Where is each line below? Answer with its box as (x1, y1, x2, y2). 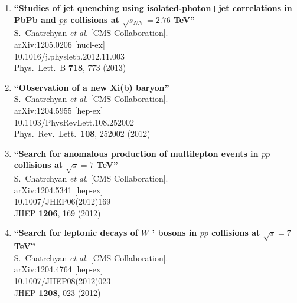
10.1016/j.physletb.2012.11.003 (14, 50, 125, 62)
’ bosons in (152, 226, 197, 239)
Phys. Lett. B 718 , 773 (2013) (14, 61, 126, 74)
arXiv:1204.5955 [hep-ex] (14, 104, 103, 116)
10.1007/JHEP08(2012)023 (14, 274, 111, 286)
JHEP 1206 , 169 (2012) (14, 206, 101, 219)
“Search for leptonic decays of (14, 226, 138, 239)
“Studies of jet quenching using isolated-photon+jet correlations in (14, 2, 292, 14)
